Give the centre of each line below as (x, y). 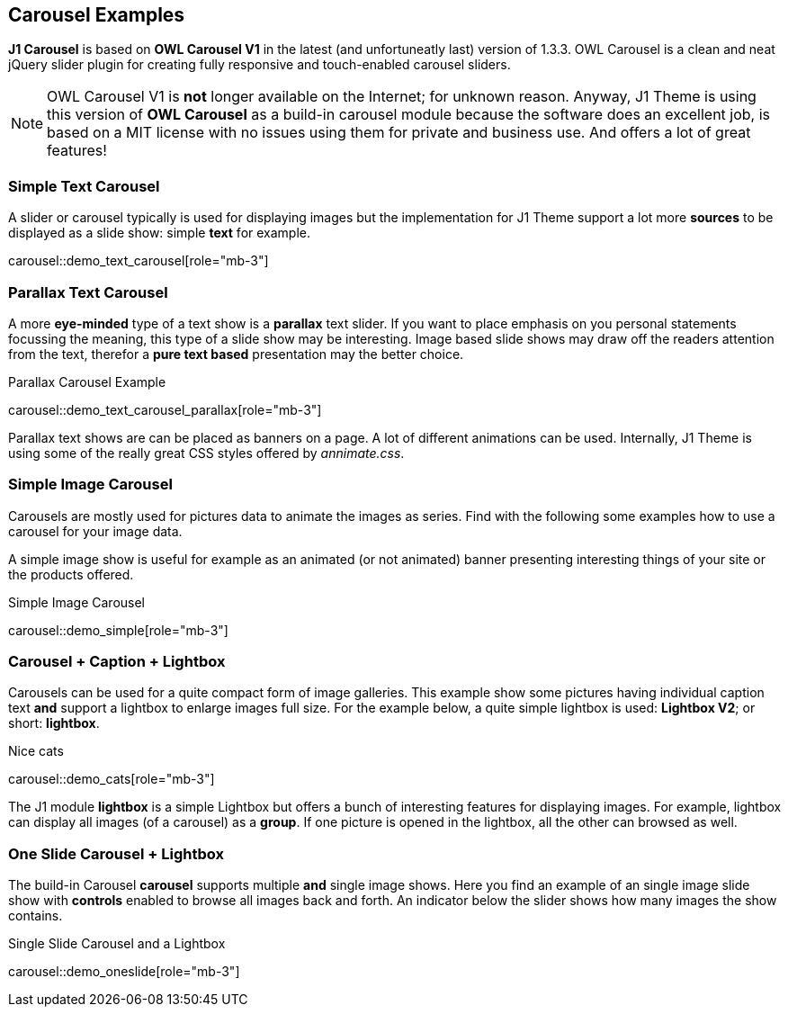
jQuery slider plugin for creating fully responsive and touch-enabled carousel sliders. (260, 65)
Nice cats (36, 751)
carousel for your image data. (95, 531)
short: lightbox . (54, 723)
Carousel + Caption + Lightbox (117, 662)
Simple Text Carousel (84, 186)
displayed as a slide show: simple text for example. (160, 233)
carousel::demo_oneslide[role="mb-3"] (124, 972)
